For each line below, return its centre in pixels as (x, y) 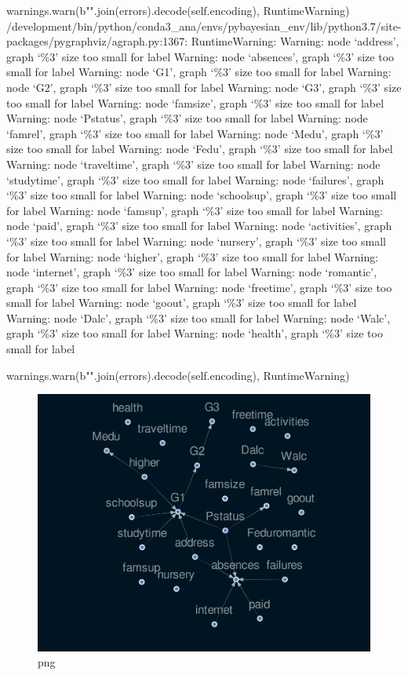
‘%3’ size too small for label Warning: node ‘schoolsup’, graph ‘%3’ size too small (202, 195)
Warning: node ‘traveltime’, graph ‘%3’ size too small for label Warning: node (193, 164)
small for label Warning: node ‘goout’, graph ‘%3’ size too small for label (182, 303)
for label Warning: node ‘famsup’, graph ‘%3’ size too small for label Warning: (195, 210)
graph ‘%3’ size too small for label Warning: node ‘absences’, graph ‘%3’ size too (200, 56)
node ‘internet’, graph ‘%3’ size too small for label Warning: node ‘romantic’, (192, 272)
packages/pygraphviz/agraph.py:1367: (97, 41)
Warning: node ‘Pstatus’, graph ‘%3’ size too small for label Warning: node (187, 118)
